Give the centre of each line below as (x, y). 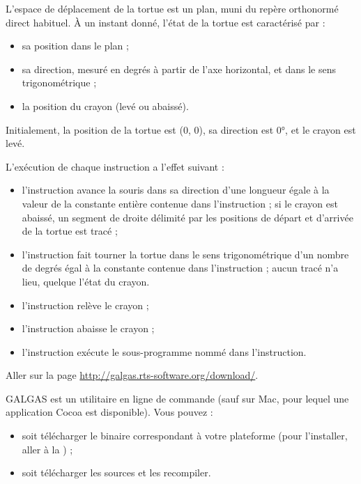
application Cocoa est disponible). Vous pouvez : (109, 412)
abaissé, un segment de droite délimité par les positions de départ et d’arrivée (187, 217)
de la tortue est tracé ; (70, 231)
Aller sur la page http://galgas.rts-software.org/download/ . (132, 375)
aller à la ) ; (47, 449)
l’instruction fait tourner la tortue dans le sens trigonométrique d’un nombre (185, 254)
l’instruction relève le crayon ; (85, 305)
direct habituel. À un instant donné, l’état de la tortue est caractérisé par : (166, 22)
